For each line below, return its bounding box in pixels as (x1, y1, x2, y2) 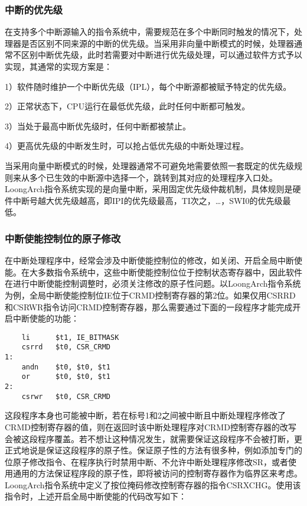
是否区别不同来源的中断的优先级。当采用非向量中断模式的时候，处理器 (21, 37, 294, 49)
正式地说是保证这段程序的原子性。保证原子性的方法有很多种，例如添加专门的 (5, 444, 302, 456)
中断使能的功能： (12, 312, 79, 325)
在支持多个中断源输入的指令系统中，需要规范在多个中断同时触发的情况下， (5, 25, 294, 38)
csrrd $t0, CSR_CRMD (21, 343, 110, 352)
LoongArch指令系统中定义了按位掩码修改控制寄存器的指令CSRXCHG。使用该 (5, 478, 301, 491)
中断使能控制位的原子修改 (5, 231, 121, 245)
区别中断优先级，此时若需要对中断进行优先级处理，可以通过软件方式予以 (21, 48, 302, 61)
